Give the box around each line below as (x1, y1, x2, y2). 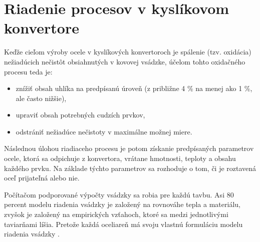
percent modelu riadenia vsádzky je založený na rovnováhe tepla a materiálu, (4, 199, 240, 209)
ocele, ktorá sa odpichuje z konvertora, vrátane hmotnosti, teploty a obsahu (4, 153, 236, 163)
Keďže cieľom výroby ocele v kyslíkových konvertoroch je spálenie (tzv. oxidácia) (4, 46, 251, 57)
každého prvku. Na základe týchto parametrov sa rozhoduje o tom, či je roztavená (4, 162, 256, 173)
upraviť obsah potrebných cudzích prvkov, (16, 109, 145, 120)
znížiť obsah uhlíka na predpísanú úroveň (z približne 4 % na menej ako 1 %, (16, 83, 252, 93)
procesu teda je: (4, 66, 53, 76)
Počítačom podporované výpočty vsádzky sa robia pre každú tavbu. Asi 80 (4, 189, 234, 199)
